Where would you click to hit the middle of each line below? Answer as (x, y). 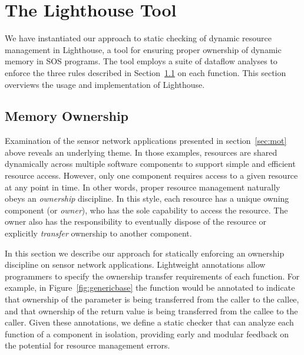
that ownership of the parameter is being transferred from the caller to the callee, (152, 299)
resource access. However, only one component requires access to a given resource (151, 175)
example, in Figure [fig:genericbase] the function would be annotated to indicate (150, 287)
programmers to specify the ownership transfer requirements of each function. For (152, 276)
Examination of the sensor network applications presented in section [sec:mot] (146, 141)
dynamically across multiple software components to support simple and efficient (150, 164)
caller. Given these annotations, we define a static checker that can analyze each (149, 322)
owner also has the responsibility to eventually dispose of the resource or (136, 221)
